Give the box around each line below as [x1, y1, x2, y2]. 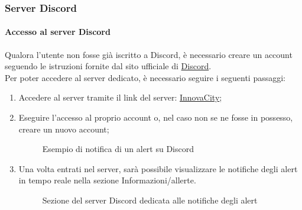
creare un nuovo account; [18, 122, 109, 135]
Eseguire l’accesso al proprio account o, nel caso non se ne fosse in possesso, [18, 111, 293, 124]
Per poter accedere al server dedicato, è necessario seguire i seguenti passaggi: [5, 71, 285, 83]
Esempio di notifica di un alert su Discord [42, 143, 194, 155]
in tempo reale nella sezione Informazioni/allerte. [18, 174, 196, 186]
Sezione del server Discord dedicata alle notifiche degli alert [42, 193, 258, 206]
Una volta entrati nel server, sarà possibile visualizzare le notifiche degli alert [18, 162, 298, 175]
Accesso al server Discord [5, 25, 111, 38]
